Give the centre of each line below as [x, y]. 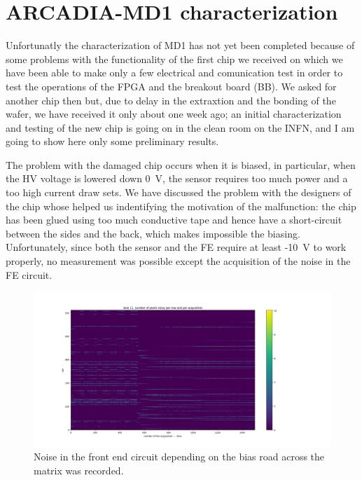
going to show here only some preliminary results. [112, 141]
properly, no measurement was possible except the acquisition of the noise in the [178, 261]
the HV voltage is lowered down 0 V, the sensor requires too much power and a [177, 178]
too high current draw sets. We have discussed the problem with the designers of [179, 192]
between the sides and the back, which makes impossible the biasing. [153, 233]
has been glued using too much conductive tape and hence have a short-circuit [174, 220]
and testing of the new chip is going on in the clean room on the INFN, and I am [180, 127]
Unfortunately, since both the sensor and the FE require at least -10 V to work [176, 247]
